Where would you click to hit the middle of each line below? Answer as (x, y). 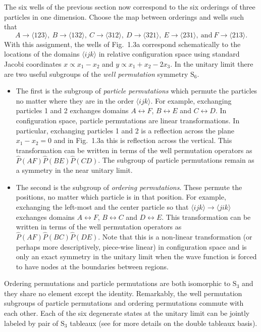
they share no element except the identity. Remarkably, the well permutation (123, 293)
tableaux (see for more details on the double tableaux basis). (164, 323)
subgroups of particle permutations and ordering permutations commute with (124, 303)
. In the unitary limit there (212, 63)
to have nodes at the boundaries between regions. (92, 266)
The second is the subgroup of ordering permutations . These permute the (129, 187)
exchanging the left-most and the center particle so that (102, 206)
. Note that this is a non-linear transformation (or (175, 236)
